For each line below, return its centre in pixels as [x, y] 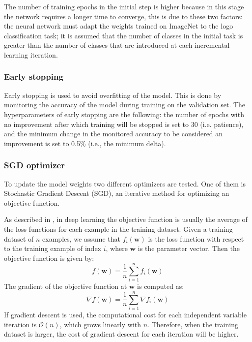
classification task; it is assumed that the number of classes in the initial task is [124, 35]
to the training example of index [53, 248]
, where [117, 248]
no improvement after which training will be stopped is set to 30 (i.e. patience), [124, 124]
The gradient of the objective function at [66, 286]
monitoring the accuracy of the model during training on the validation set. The [125, 105]
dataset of [19, 238]
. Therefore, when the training [193, 324]
